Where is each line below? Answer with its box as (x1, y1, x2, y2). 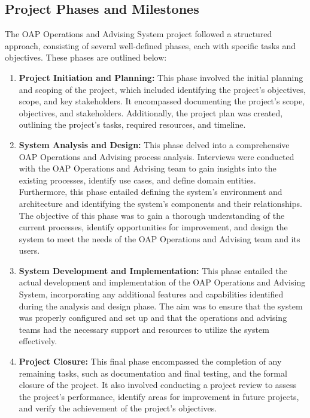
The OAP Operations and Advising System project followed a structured (5, 28, 272, 40)
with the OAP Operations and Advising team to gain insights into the (19, 162, 276, 175)
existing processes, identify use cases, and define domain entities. (19, 173, 256, 186)
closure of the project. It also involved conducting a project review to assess (19, 378, 297, 391)
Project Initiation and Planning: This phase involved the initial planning (19, 71, 303, 83)
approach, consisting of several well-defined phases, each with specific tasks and (5, 39, 296, 52)
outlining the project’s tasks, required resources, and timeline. (19, 118, 246, 131)
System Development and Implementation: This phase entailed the (19, 264, 288, 276)
